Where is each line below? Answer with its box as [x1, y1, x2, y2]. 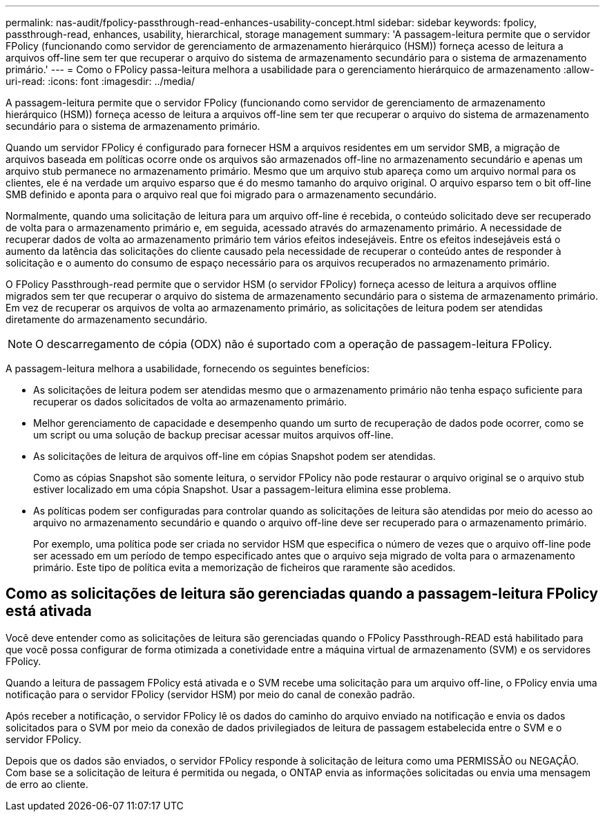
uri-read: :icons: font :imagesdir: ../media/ [6, 75, 195, 87]
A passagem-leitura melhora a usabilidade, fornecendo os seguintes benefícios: [6, 363, 370, 374]
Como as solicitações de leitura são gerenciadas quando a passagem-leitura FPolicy [6, 585, 598, 603]
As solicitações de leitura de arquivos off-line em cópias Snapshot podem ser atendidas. [33, 450, 436, 462]
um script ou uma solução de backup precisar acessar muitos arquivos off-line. [33, 429, 394, 441]
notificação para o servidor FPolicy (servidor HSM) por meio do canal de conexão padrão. [6, 688, 415, 700]
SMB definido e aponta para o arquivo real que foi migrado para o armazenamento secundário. [6, 189, 437, 200]
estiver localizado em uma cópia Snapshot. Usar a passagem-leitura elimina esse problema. [33, 483, 451, 495]
